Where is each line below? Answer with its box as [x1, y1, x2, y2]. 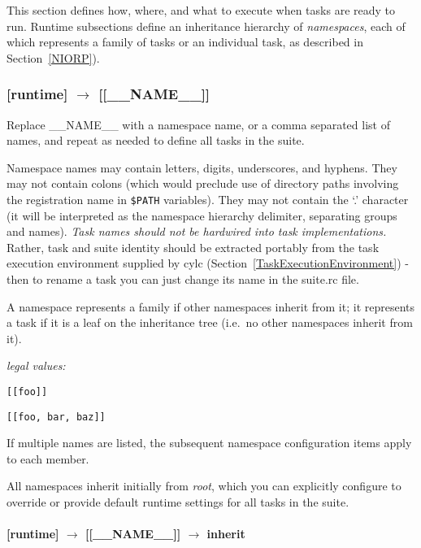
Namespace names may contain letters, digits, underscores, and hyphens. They [7, 159, 397, 176]
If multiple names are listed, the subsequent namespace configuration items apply [7, 434, 412, 451]
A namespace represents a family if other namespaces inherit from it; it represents [7, 298, 415, 315]
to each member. [7, 450, 89, 467]
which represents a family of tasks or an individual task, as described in [7, 33, 363, 50]
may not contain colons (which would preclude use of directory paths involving [7, 175, 399, 192]
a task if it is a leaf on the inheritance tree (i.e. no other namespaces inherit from [7, 314, 413, 331]
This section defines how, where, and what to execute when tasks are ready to [7, 2, 396, 18]
